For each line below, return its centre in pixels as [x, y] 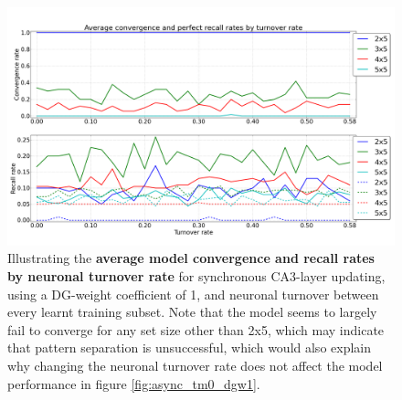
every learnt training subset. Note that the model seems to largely [192, 312]
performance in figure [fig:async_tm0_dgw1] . [134, 383]
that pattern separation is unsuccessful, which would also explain [190, 347]
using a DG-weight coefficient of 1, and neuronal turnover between [193, 294]
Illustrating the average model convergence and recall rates [191, 258]
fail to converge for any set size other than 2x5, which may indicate [196, 329]
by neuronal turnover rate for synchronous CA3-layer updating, [196, 276]
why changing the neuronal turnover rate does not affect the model [195, 366]
